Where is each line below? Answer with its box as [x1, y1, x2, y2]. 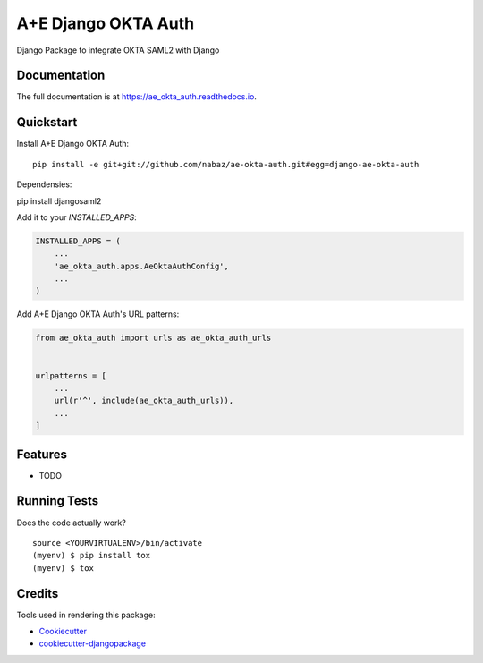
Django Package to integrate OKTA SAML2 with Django [16, 45, 220, 55]
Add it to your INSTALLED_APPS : [16, 211, 138, 223]
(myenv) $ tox [32, 563, 94, 573]
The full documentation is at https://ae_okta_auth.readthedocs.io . [16, 91, 257, 102]
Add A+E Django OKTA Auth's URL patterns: [16, 309, 180, 319]
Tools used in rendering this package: [16, 609, 156, 620]
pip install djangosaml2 [16, 195, 102, 206]
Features [16, 446, 67, 462]
